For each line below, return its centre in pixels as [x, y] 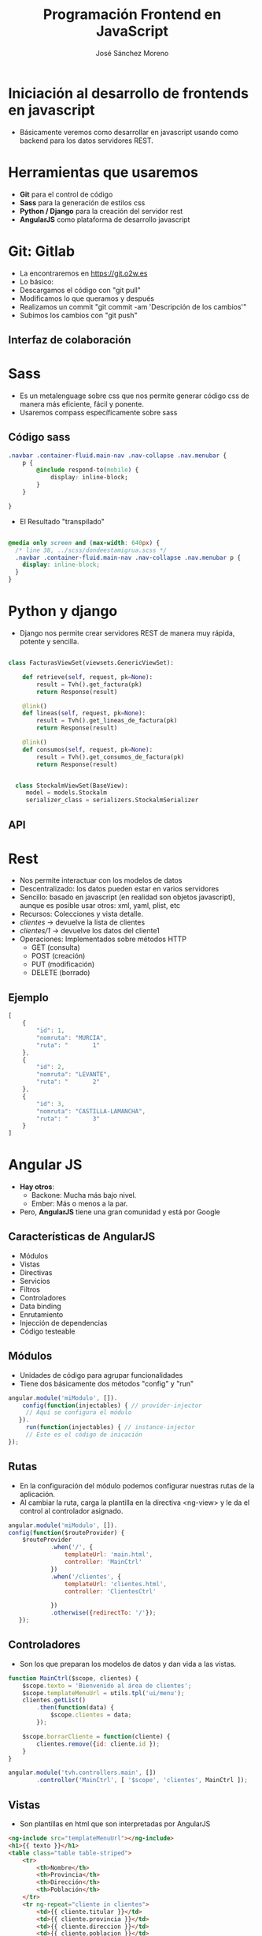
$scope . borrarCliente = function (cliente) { [96, 1736]
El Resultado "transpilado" [62, 521]
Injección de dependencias [63, 1323]
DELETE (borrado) [61, 973]
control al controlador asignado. [71, 1510]
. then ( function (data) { [75, 1708]
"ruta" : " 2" [68, 1082]
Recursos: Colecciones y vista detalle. [81, 914]
